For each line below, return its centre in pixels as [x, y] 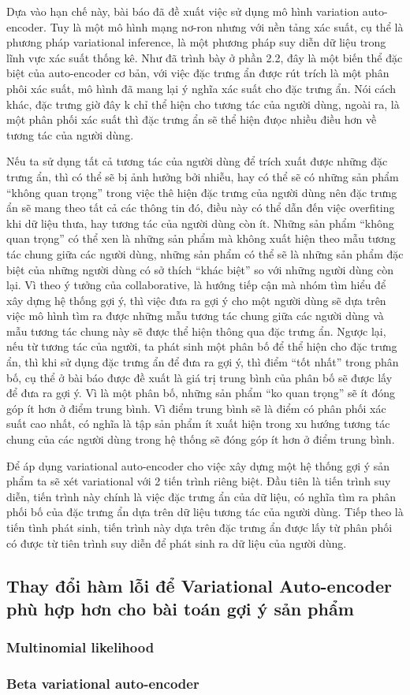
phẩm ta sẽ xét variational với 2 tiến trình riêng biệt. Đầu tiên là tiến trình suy [199, 481]
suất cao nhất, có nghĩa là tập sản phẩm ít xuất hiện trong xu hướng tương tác [198, 424]
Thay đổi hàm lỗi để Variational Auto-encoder [199, 585]
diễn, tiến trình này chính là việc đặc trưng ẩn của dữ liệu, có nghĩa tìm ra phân [201, 496]
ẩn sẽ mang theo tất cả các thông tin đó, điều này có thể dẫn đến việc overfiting [201, 208]
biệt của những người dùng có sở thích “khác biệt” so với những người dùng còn [200, 269]
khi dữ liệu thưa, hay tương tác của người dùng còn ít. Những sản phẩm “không [200, 223]
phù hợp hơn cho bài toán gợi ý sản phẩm [180, 608]
